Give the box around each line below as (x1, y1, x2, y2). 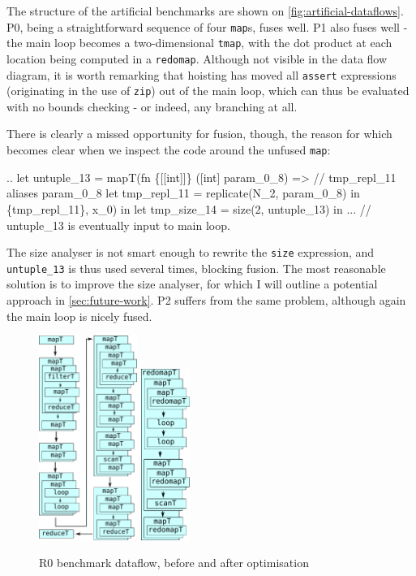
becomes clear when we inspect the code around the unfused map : (6, 141, 331, 158)
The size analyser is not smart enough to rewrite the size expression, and (6, 244, 375, 261)
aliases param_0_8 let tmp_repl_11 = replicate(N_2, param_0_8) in (6, 184, 360, 201)
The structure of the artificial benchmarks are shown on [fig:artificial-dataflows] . (6, 2, 404, 19)
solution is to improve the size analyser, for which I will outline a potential (6, 275, 378, 292)
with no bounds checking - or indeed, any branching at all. (6, 97, 298, 115)
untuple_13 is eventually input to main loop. (6, 216, 230, 233)
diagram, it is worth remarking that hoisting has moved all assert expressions (6, 66, 397, 83)
